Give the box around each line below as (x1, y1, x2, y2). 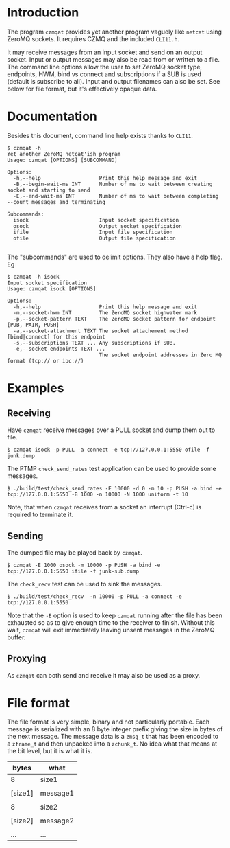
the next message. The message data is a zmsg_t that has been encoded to (7, 733, 219, 741)
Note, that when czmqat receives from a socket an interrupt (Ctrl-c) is (7, 503, 202, 511)
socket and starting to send (7, 187, 90, 194)
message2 (40, 816, 74, 825)
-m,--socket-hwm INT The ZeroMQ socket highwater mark (13, 309, 197, 317)
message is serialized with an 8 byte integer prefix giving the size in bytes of (7, 725, 223, 733)
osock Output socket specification (13, 222, 183, 229)
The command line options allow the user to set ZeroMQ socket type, (7, 62, 203, 71)
